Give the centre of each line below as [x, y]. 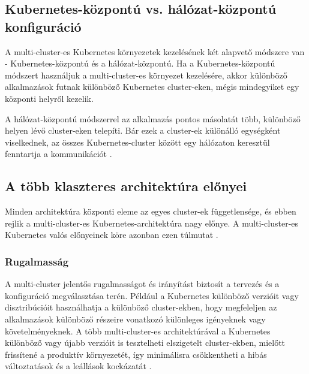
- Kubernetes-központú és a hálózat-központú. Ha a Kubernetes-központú [140, 63]
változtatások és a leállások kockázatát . [78, 366]
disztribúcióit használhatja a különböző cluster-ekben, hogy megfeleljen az [141, 307]
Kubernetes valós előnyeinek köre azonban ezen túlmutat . [112, 235]
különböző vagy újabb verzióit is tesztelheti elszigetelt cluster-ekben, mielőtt [145, 343]
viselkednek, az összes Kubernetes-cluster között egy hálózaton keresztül [137, 142]
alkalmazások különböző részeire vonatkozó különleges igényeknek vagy [135, 319]
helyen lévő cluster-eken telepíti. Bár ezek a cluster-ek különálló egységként [143, 130]
